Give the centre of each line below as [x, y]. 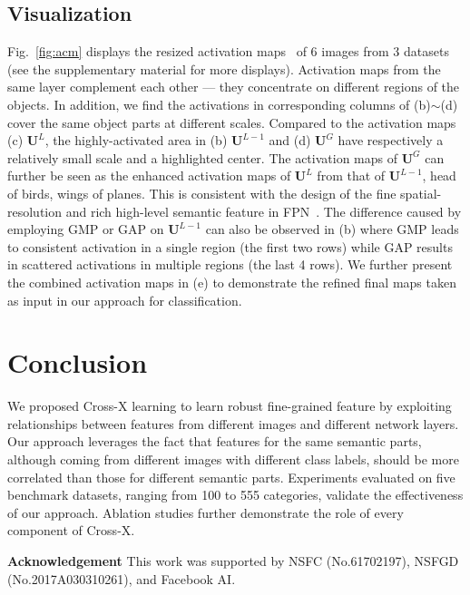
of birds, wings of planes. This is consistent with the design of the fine [202, 193]
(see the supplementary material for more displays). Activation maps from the [224, 68]
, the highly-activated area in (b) [136, 140]
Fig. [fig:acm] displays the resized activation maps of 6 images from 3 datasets [228, 51]
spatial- [421, 193]
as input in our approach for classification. [125, 300]
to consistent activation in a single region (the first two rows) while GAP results [230, 246]
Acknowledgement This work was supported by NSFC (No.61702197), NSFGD [233, 560]
